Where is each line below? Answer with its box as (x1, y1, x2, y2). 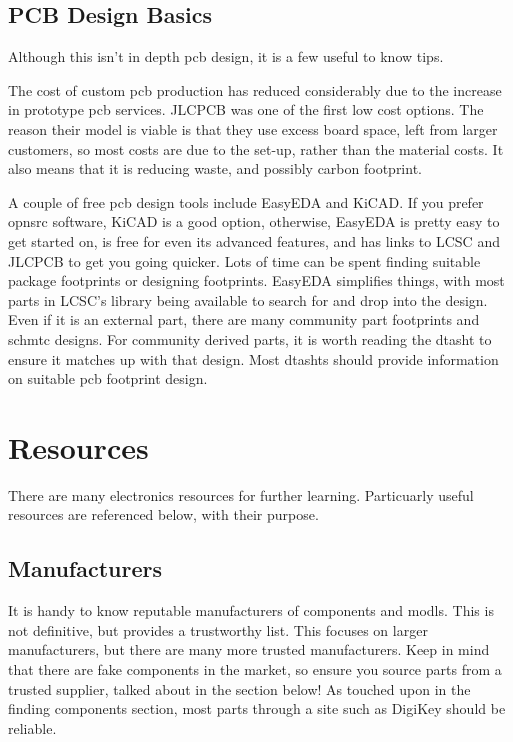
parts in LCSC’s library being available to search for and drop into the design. (8, 289, 488, 310)
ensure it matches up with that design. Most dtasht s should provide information (8, 348, 499, 369)
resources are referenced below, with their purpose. (8, 504, 319, 525)
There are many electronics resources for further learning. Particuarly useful (8, 484, 474, 505)
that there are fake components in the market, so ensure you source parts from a (8, 659, 502, 679)
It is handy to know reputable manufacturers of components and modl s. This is (8, 600, 494, 621)
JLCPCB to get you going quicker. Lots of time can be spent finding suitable (8, 250, 481, 271)
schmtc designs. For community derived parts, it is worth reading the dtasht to (8, 328, 492, 349)
